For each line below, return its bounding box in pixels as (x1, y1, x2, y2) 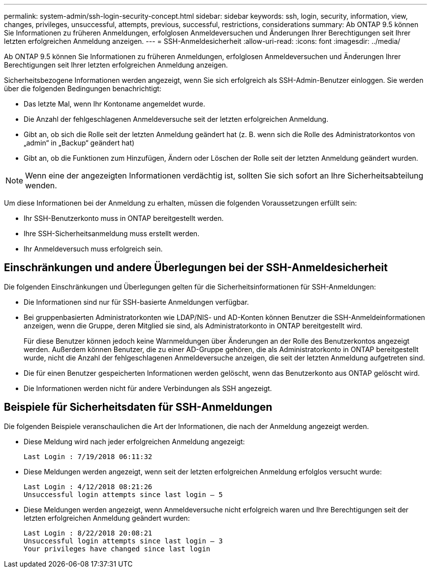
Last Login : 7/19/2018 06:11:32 (24, 452, 153, 461)
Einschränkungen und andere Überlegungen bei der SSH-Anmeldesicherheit (4, 261, 388, 274)
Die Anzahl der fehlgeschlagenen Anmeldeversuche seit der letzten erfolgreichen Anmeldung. (24, 115, 329, 123)
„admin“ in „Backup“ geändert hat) (24, 139, 135, 147)
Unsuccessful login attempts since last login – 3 (24, 536, 223, 545)
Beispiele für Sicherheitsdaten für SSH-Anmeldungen (4, 401, 273, 414)
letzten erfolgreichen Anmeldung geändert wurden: (24, 513, 190, 522)
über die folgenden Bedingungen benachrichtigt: (4, 84, 161, 93)
